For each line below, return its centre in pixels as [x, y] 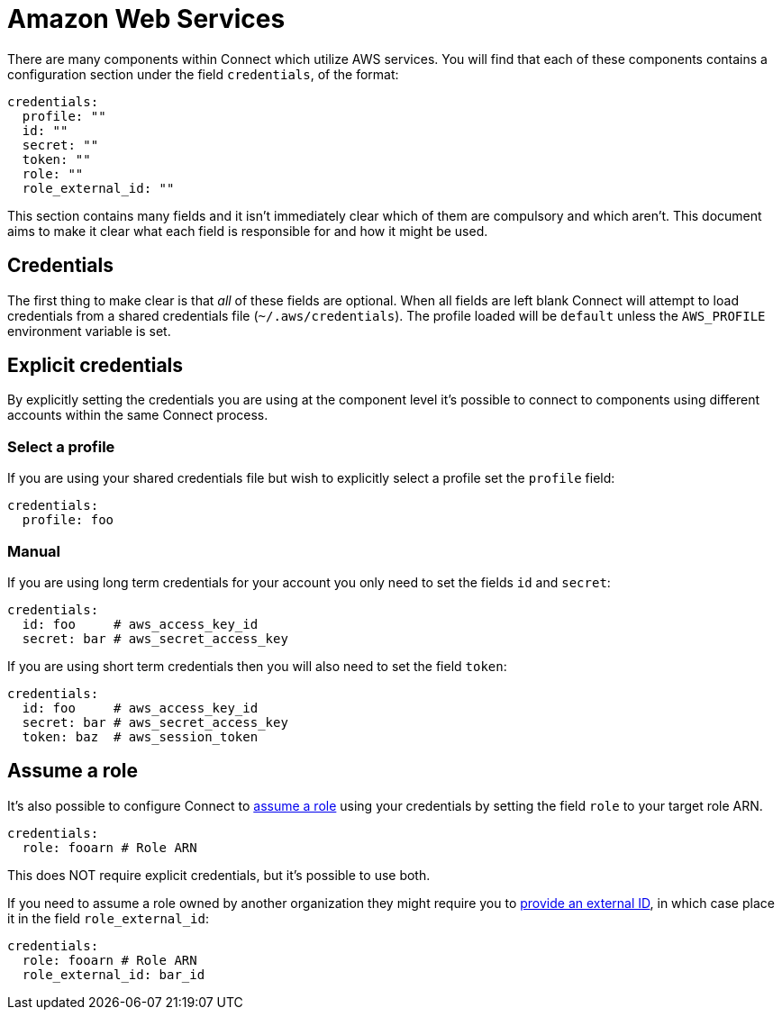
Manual [34, 551]
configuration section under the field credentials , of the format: [203, 74]
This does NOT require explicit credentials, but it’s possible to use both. [219, 875]
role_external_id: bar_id [114, 974]
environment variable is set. [89, 331]
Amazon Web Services [146, 19]
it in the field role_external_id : [109, 918]
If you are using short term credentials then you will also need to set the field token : [257, 666]
